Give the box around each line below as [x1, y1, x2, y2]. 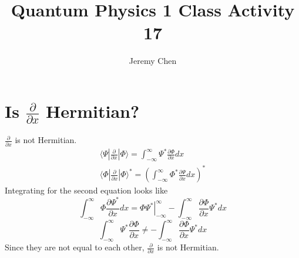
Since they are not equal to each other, [5, 241, 145, 253]
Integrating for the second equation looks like [5, 184, 168, 196]
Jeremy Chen [129, 55, 177, 67]
